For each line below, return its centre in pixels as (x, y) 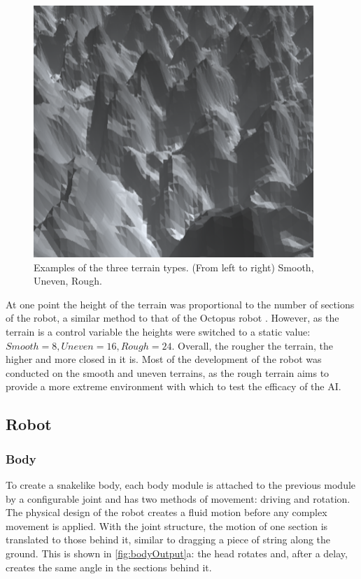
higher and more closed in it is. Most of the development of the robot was (164, 359)
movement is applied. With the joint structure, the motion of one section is (167, 526)
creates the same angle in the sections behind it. (109, 567)
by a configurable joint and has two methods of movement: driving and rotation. (178, 498)
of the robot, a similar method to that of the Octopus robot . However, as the (172, 318)
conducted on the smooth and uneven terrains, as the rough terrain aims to (168, 372)
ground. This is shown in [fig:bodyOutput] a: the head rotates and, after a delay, (177, 553)
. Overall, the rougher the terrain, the (252, 345)
